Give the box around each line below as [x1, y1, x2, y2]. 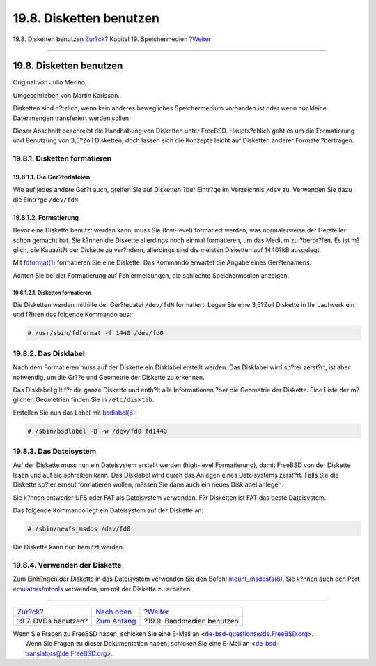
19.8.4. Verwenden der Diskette [13, 560, 122, 570]
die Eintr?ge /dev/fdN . [13, 195, 80, 204]
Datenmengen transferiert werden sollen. [13, 114, 132, 122]
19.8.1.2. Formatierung [13, 213, 79, 221]
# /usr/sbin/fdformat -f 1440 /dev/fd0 [27, 329, 164, 337]
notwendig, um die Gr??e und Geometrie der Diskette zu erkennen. [13, 373, 205, 381]
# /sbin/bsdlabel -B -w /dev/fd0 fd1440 [27, 427, 167, 435]
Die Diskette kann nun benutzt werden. [13, 543, 125, 551]
